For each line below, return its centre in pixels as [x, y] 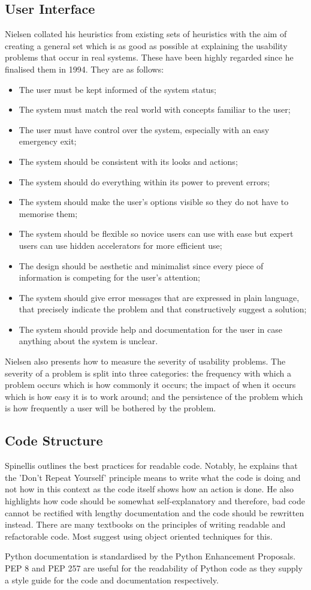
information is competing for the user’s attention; [109, 277]
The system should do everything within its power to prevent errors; [144, 181]
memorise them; [48, 213]
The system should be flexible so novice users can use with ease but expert [156, 234]
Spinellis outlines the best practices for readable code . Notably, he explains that [151, 466]
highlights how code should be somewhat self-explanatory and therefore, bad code [155, 501]
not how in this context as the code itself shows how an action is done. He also [149, 489]
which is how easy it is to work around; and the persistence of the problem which [154, 396]
